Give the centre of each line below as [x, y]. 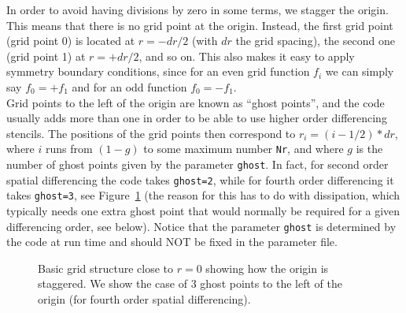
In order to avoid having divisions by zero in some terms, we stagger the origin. [197, 9]
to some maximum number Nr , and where [244, 149]
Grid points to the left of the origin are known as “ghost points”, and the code [196, 102]
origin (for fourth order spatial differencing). [144, 299]
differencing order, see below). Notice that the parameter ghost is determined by [201, 226]
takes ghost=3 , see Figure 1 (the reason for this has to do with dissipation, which [203, 195]
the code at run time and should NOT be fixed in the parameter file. [172, 242]
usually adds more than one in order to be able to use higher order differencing [197, 118]
